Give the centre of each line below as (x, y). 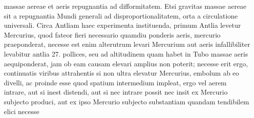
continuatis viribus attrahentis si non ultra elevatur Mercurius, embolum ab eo (122, 73)
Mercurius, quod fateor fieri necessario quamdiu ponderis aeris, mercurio (112, 34)
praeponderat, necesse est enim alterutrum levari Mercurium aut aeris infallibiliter (127, 44)
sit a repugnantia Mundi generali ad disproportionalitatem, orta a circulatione (121, 15)
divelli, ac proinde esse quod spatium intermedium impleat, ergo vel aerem (115, 82)
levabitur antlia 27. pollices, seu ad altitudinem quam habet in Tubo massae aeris (126, 53)
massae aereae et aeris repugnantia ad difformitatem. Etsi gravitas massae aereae (125, 6)
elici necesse (22, 111)
